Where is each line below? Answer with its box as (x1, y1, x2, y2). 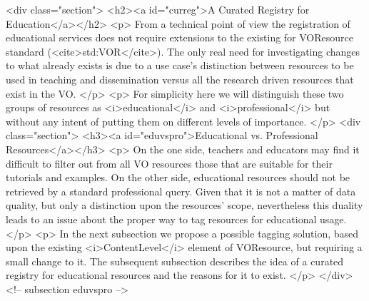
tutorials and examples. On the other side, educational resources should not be (6, 170, 350, 185)
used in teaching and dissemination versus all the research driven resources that (6, 71, 354, 86)
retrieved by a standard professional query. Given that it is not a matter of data (6, 183, 356, 198)
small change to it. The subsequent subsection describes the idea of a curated (6, 253, 344, 268)
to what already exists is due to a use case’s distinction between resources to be (6, 58, 354, 73)
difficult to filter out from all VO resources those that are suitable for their (6, 155, 333, 170)
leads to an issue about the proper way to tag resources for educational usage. (6, 211, 347, 226)
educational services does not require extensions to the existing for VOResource (6, 30, 354, 45)
